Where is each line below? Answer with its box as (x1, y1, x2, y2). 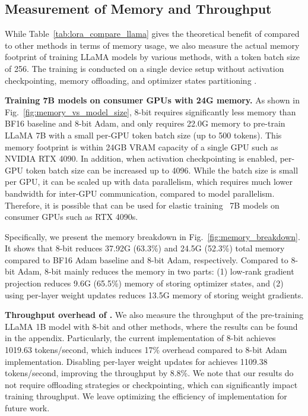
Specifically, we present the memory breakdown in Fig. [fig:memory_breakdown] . (5, 230, 300, 242)
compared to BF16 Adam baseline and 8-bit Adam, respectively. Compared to (5, 253, 288, 266)
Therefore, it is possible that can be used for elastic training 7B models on (5, 198, 280, 211)
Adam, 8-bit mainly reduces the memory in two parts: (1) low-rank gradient (17, 265, 294, 278)
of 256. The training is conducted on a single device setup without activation (5, 62, 284, 74)
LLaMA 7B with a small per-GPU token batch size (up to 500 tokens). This (5, 128, 282, 141)
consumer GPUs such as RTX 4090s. (5, 210, 138, 223)
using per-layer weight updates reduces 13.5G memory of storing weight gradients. (5, 288, 304, 301)
